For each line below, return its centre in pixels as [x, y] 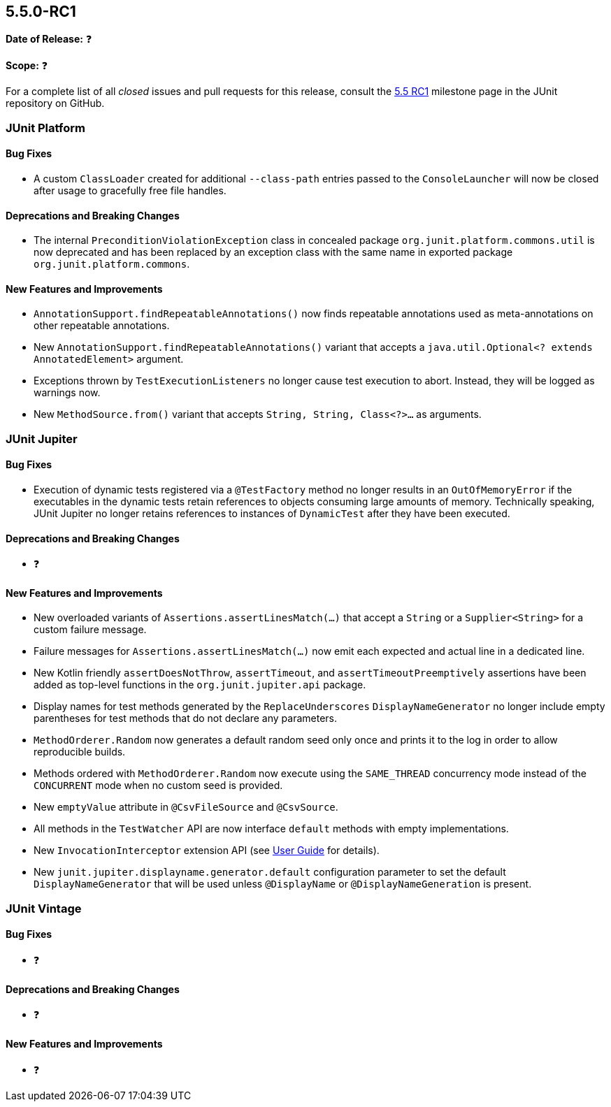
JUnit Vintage [44, 908]
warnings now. [67, 393]
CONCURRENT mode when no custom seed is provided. [158, 786]
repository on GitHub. [55, 103]
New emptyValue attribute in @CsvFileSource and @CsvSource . [186, 807]
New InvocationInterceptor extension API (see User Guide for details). [207, 851]
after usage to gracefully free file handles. [130, 191]
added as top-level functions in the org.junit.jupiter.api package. [200, 685]
